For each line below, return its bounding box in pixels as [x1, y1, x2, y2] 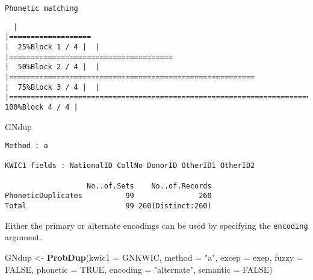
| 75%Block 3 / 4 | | [5, 82, 100, 92]
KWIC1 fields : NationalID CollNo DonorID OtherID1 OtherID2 [5, 161, 255, 170]
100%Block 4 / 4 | [5, 102, 78, 111]
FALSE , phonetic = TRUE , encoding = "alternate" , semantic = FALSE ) [5, 263, 273, 275]
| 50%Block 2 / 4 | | [5, 63, 100, 72]
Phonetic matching [5, 4, 78, 13]
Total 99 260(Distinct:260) [5, 202, 212, 211]
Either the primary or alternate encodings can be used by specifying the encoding [5, 219, 308, 231]
